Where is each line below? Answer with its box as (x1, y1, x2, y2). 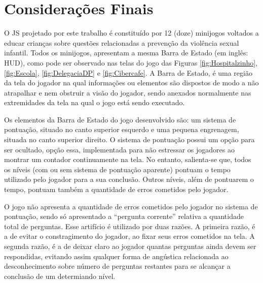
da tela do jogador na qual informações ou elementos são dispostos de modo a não (4, 77, 259, 88)
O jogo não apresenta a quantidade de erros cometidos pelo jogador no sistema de (4, 201, 258, 211)
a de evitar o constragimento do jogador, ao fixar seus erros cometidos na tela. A (4, 231, 255, 241)
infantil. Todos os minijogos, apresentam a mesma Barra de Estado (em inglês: (4, 47, 248, 58)
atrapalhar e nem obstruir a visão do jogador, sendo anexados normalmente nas (4, 87, 251, 98)
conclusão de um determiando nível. (4, 270, 116, 281)
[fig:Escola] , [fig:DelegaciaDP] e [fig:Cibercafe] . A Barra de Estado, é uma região (4, 67, 252, 78)
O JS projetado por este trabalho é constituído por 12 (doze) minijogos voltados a (4, 27, 259, 38)
